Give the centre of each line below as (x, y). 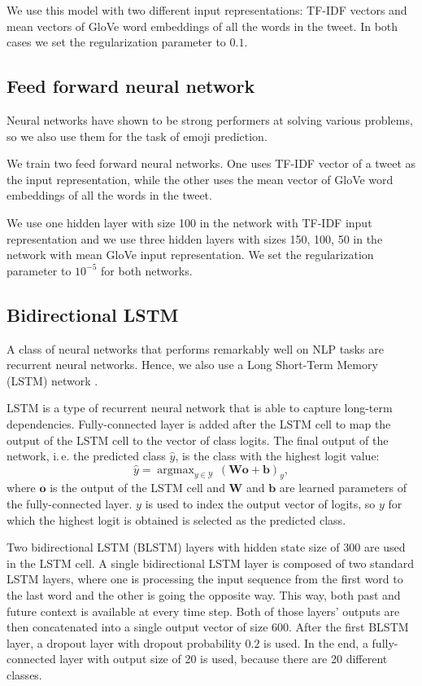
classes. (24, 675)
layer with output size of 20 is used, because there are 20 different (224, 659)
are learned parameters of (343, 488)
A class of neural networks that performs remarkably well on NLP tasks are (195, 348)
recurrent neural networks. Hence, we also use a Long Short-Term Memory (192, 365)
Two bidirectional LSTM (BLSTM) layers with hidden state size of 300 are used (206, 547)
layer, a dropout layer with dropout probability (124, 642)
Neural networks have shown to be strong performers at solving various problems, (210, 119)
